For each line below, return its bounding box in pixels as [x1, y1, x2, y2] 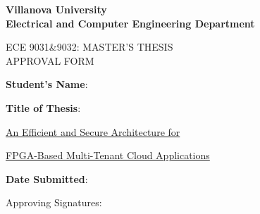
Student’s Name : [6, 77, 88, 92]
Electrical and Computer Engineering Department [6, 15, 255, 30]
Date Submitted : [6, 171, 88, 186]
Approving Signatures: [6, 195, 102, 210]
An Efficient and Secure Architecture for [6, 124, 180, 139]
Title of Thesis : [6, 100, 81, 115]
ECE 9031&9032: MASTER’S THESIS [6, 39, 173, 54]
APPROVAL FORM [6, 53, 94, 68]
